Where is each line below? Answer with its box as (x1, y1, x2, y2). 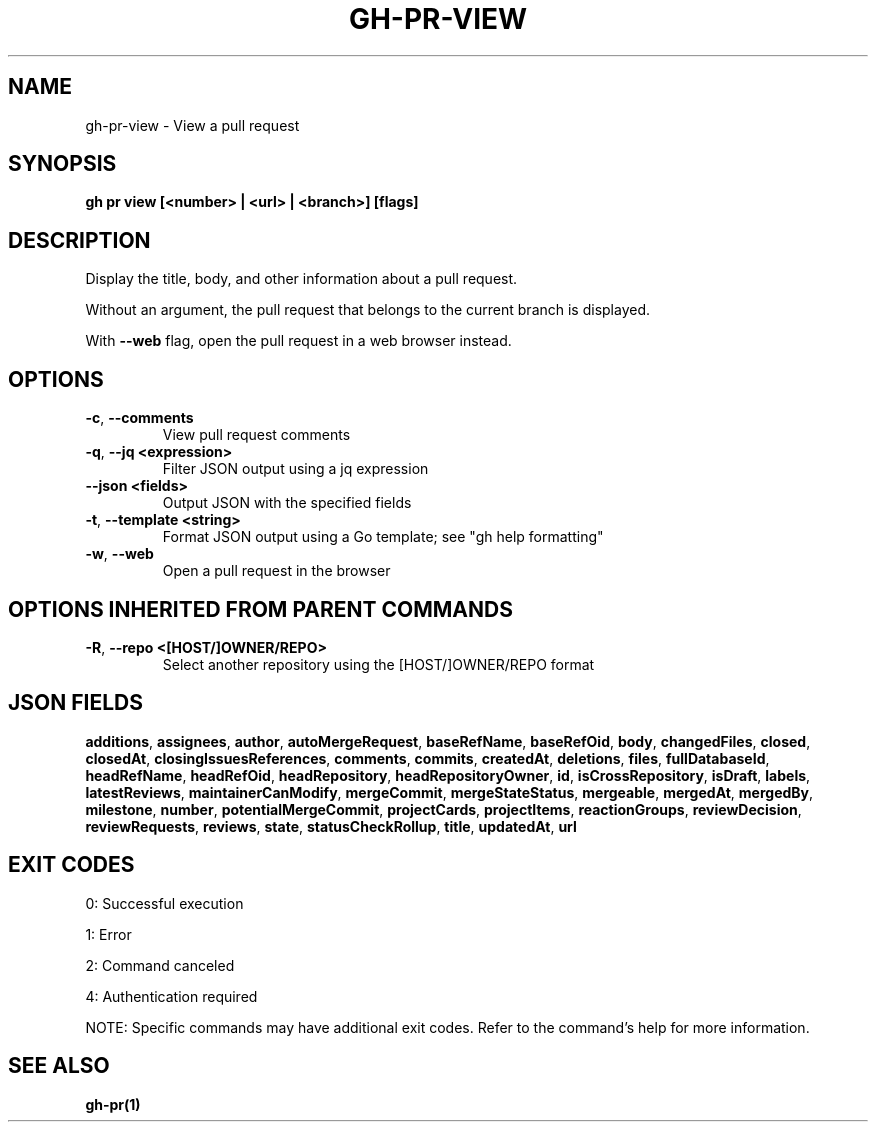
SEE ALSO (8, 1053, 110, 1079)
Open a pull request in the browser (162, 562, 391, 580)
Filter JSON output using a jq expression (162, 460, 429, 478)
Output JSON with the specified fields (162, 494, 412, 512)
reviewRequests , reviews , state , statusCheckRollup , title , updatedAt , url (85, 817, 577, 835)
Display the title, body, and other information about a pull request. (85, 270, 518, 288)
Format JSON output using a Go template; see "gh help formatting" (162, 528, 604, 546)
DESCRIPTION (8, 227, 151, 253)
